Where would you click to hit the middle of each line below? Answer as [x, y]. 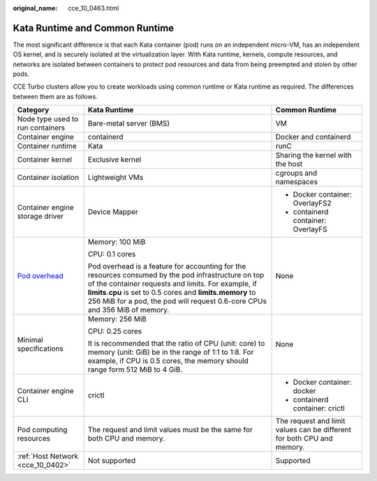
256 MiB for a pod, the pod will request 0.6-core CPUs [177, 301]
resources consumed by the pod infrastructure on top [176, 275]
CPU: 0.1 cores [112, 254]
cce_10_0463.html [94, 8]
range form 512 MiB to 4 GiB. [135, 369]
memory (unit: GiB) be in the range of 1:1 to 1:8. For [171, 352]
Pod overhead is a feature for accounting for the [167, 266]
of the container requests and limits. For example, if [172, 284]
